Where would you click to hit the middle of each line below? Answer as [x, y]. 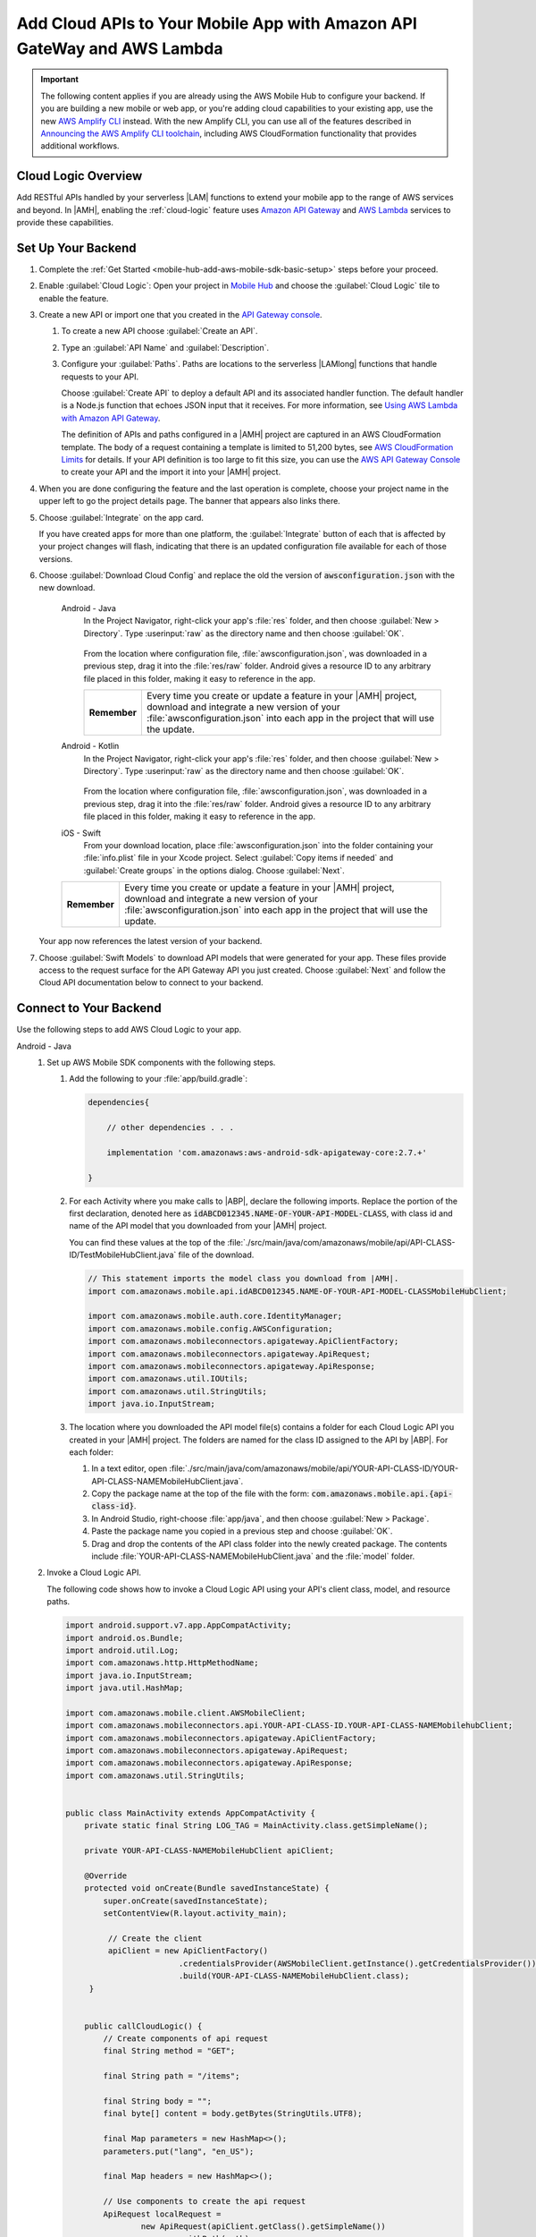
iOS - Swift [81, 833]
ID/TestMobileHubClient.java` [123, 1255]
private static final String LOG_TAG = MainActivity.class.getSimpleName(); [256, 1826]
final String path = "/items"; [172, 2076]
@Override [106, 1876]
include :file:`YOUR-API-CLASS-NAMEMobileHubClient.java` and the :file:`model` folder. [253, 1556]
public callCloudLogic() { [143, 2026]
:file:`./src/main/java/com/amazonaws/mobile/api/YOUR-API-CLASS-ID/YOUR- [314, 1468]
